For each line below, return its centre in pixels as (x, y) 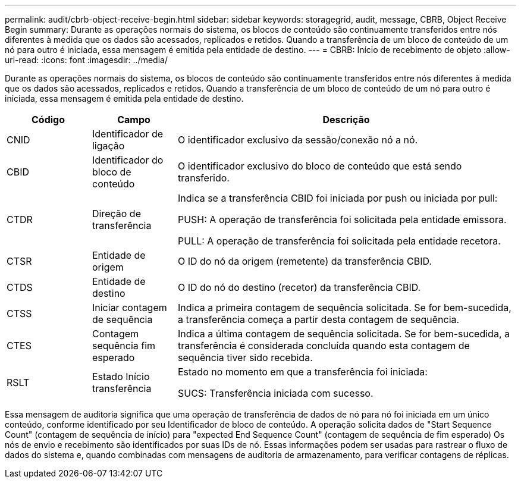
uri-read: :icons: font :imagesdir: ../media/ (86, 60)
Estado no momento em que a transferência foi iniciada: (302, 372)
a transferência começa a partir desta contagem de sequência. (318, 319)
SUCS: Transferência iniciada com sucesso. (275, 393)
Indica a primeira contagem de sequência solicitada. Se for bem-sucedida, (344, 308)
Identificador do (128, 160)
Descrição (346, 120)
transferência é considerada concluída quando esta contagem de (324, 346)
